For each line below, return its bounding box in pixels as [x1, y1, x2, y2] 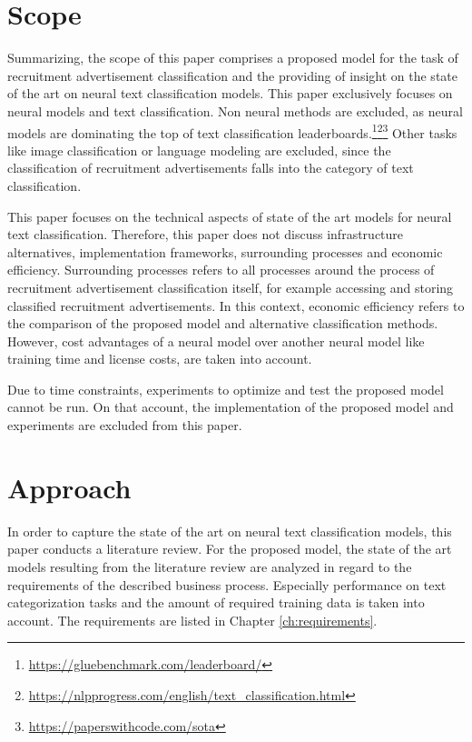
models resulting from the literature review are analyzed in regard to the [7, 556, 412, 576]
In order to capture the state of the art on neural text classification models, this [7, 521, 452, 540]
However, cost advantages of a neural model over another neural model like [7, 331, 425, 350]
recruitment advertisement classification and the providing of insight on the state [7, 65, 457, 85]
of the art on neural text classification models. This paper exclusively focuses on [7, 84, 453, 103]
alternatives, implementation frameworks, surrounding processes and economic [7, 242, 443, 261]
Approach [7, 468, 132, 506]
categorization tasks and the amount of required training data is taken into [7, 593, 425, 612]
